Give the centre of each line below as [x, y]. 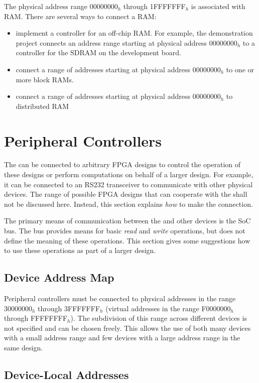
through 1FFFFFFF [154, 6]
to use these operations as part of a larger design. [80, 250]
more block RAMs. [45, 79]
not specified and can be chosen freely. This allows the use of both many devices [127, 328]
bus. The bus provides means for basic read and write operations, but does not [125, 231]
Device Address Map [59, 277]
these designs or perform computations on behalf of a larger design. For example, [129, 174]
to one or [240, 69]
